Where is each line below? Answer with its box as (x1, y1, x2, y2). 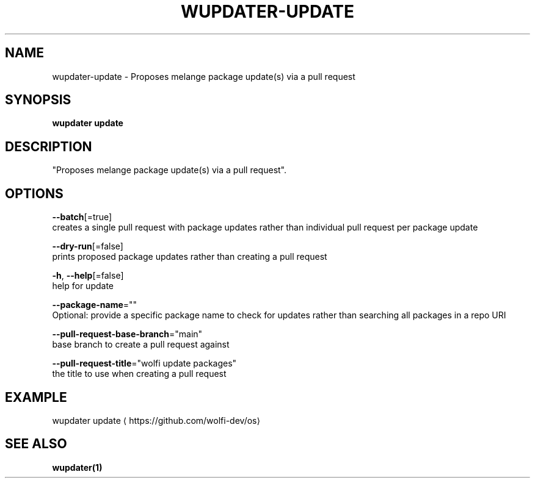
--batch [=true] (52, 212, 112, 223)
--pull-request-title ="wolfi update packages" (52, 358, 237, 369)
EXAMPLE (5, 389, 67, 405)
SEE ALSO (5, 436, 67, 452)
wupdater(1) (52, 462, 103, 473)
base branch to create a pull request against (52, 339, 230, 350)
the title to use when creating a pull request (52, 368, 227, 379)
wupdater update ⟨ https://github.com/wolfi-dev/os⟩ (52, 415, 260, 426)
